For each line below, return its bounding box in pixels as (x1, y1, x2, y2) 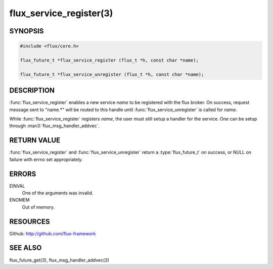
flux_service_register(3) (9, 8, 113, 19)
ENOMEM (9, 197, 30, 203)
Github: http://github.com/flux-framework (9, 230, 96, 237)
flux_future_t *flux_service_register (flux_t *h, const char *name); (20, 57, 199, 63)
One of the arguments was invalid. (22, 190, 94, 196)
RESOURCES (9, 217, 50, 226)
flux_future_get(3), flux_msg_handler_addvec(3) (9, 257, 110, 263)
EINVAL (9, 183, 25, 189)
